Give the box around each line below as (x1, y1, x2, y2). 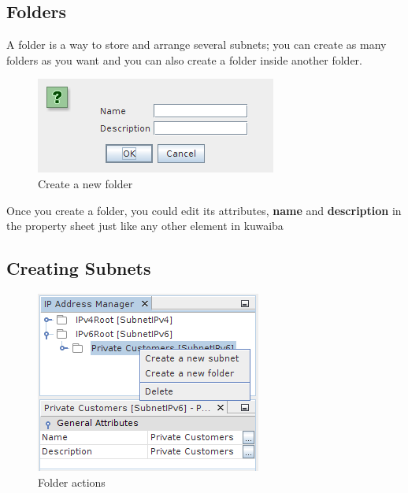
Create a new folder (38, 175, 133, 191)
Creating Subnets (6, 256, 151, 280)
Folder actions (38, 473, 106, 490)
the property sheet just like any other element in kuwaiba (6, 217, 284, 234)
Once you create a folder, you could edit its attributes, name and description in (6, 202, 402, 218)
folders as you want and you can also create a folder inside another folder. (6, 51, 363, 68)
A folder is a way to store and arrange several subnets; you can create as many (6, 36, 387, 53)
